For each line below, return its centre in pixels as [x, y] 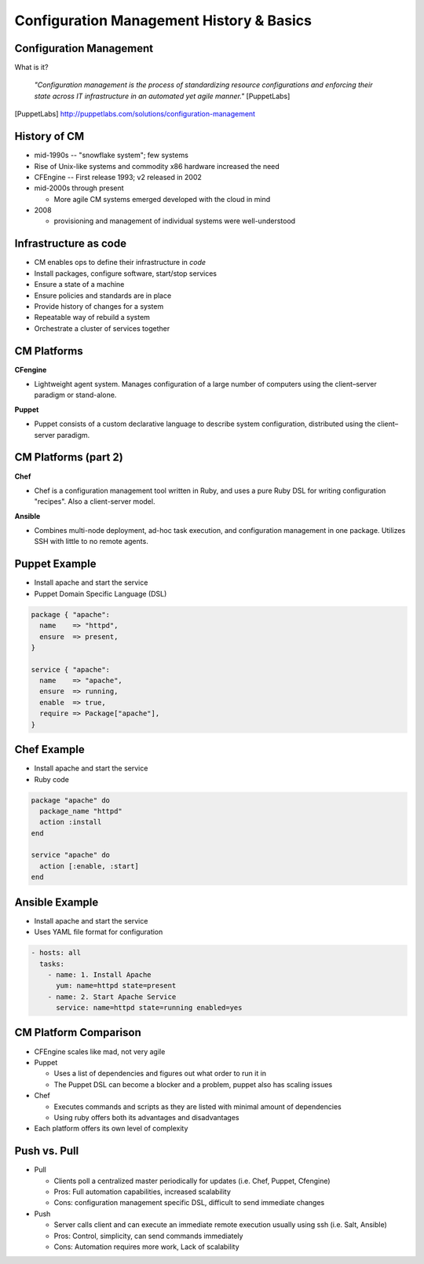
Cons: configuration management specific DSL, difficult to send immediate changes [189, 1203]
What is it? [31, 68]
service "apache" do [70, 855]
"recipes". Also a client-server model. [95, 502]
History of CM [49, 136]
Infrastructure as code [71, 244]
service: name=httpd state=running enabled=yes [149, 1008]
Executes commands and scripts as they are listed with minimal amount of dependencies [197, 1106]
